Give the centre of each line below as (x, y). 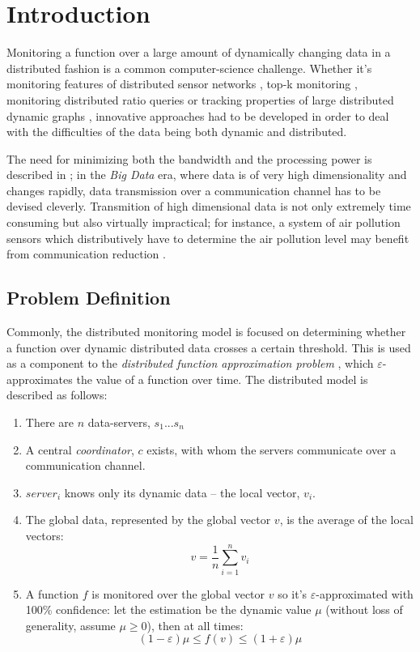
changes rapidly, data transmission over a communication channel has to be (194, 190)
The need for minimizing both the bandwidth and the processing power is (189, 158)
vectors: (45, 535)
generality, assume (70, 625)
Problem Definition (89, 298)
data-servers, (119, 422)
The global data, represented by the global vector (148, 520)
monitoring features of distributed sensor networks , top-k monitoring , (182, 84)
